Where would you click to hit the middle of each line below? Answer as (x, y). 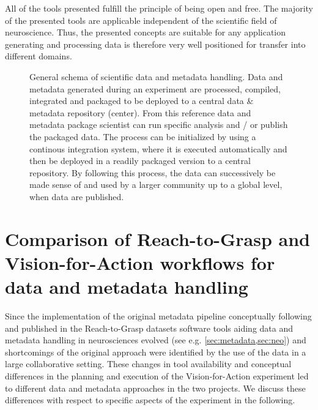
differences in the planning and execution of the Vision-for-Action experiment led (157, 375)
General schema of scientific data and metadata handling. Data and (156, 76)
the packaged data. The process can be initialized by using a (143, 136)
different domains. (39, 56)
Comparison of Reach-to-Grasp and (157, 238)
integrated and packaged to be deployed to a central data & (142, 101)
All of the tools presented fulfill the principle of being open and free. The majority (159, 8)
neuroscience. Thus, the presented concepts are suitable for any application (146, 32)
